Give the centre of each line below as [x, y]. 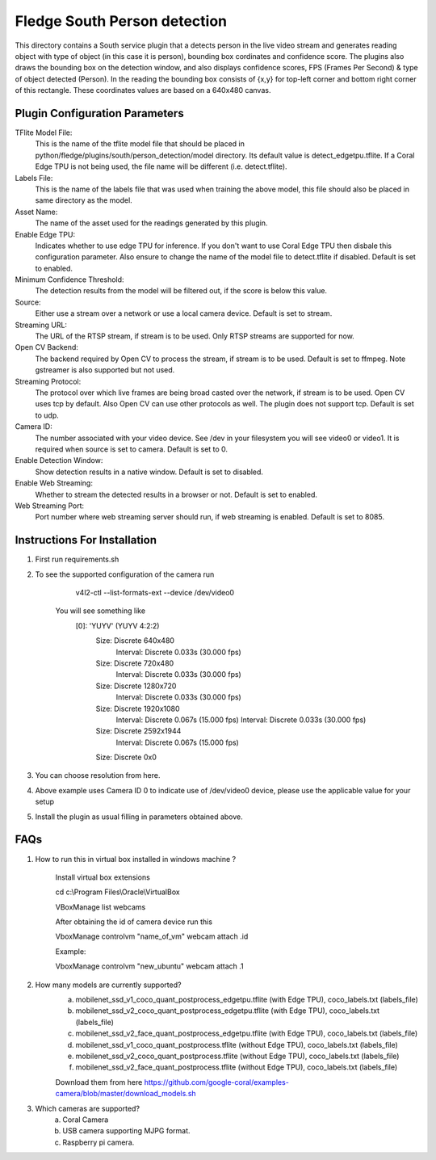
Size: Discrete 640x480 [135, 641]
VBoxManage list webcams [101, 907]
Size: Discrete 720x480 [135, 663]
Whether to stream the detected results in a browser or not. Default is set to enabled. [176, 494]
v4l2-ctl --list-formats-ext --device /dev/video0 [155, 592]
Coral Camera [86, 1120]
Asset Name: [36, 212]
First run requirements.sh [77, 559]
